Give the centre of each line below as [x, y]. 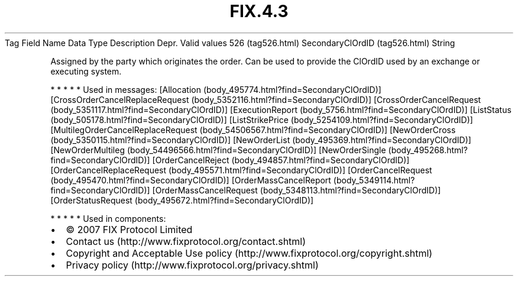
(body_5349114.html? [374, 180]
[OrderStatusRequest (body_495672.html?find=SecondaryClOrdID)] [182, 200]
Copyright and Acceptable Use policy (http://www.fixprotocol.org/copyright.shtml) [249, 253]
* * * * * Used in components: [108, 218]
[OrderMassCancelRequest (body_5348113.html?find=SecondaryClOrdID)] [297, 190]
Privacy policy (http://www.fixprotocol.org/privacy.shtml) [192, 265]
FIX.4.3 [259, 11]
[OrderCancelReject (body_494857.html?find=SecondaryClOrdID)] [281, 160]
